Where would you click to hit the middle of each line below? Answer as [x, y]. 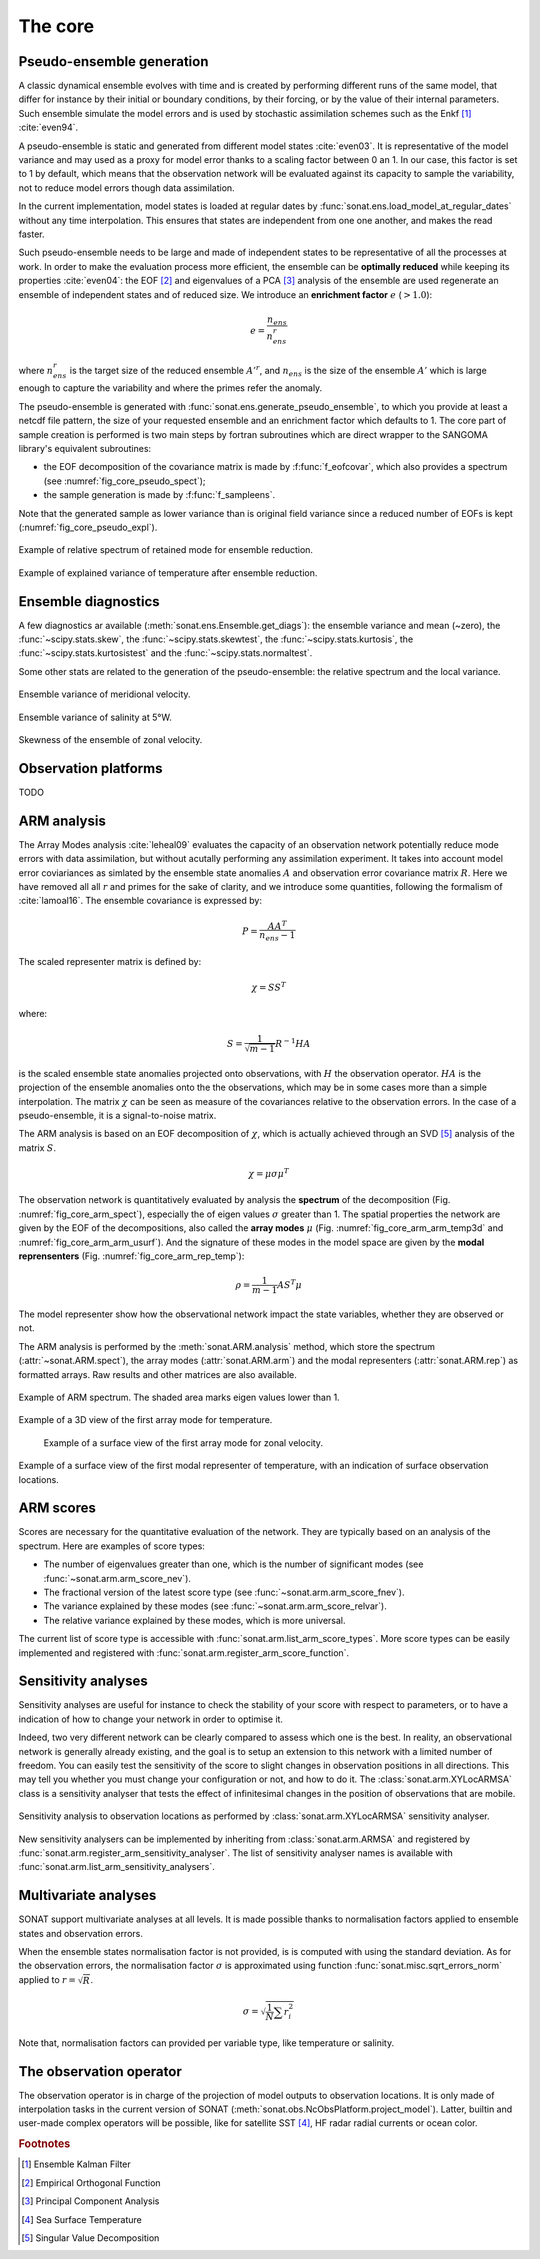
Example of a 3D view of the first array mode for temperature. [145, 1420]
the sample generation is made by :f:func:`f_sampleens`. [159, 495]
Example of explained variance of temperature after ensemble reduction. [168, 572]
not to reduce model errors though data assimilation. [126, 187]
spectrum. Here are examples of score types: [111, 1546]
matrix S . [37, 1147]
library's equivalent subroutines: [85, 449]
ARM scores [57, 1508]
